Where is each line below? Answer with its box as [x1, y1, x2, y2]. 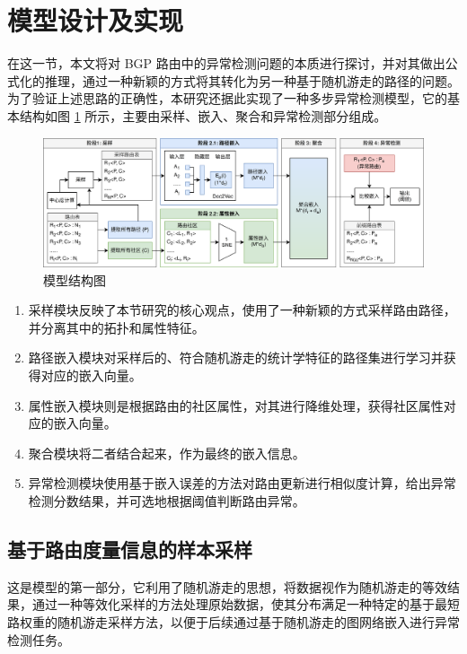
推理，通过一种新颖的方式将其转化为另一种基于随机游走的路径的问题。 [44, 71, 460, 90]
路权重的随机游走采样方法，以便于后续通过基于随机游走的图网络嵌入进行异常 [7, 612, 460, 631]
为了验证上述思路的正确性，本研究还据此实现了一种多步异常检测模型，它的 [7, 89, 447, 108]
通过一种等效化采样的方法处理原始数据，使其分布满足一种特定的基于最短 [31, 595, 460, 614]
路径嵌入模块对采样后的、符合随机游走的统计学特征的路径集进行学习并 [28, 348, 444, 367]
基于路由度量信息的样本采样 [7, 535, 252, 562]
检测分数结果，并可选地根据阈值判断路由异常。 [28, 491, 305, 510]
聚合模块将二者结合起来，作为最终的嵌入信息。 [28, 443, 305, 462]
